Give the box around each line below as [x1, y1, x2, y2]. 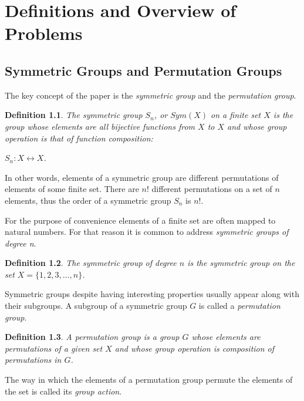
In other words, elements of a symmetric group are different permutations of [5, 171, 279, 183]
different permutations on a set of [151, 183, 272, 195]
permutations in [5, 353, 62, 366]
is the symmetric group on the [187, 257, 295, 269]
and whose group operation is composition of [114, 342, 275, 354]
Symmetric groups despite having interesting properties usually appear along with [5, 288, 299, 300]
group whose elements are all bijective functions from [5, 120, 195, 132]
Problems [5, 21, 83, 45]
